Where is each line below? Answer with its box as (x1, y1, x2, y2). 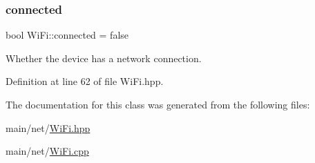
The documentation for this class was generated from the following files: (6, 97, 310, 111)
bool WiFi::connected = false (6, 28, 129, 42)
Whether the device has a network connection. (6, 50, 202, 65)
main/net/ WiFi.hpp (6, 120, 90, 135)
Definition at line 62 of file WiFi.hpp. (6, 74, 164, 88)
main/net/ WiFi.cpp (6, 144, 89, 158)
